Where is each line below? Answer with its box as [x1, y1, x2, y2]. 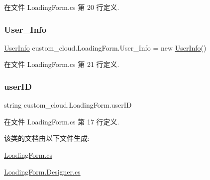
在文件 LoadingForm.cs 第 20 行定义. [4, 2, 119, 12]
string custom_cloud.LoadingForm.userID [4, 100, 132, 110]
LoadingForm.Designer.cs [4, 166, 81, 177]
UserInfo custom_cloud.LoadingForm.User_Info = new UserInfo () [4, 42, 207, 53]
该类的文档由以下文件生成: [4, 133, 90, 143]
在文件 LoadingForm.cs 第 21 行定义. [4, 59, 119, 69]
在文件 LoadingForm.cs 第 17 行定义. [4, 116, 119, 126]
